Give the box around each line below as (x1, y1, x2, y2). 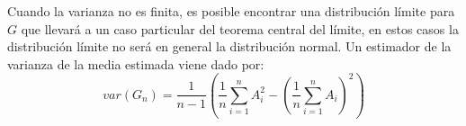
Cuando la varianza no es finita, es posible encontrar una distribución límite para (7, 2, 455, 20)
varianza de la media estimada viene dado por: (7, 54, 264, 73)
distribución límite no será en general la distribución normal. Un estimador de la (7, 37, 452, 56)
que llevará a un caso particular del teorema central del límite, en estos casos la (21, 19, 459, 38)
